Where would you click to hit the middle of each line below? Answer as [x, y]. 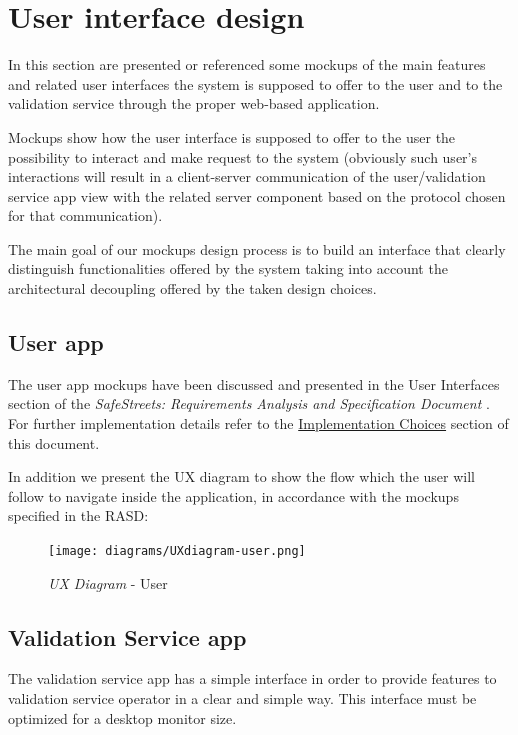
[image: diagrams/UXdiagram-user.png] [177, 551]
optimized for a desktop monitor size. [122, 717]
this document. [54, 442]
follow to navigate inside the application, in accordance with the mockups [233, 495]
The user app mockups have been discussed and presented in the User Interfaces [254, 383]
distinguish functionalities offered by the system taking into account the [228, 268]
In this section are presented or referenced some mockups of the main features [247, 64]
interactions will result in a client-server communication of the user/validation [247, 176]
